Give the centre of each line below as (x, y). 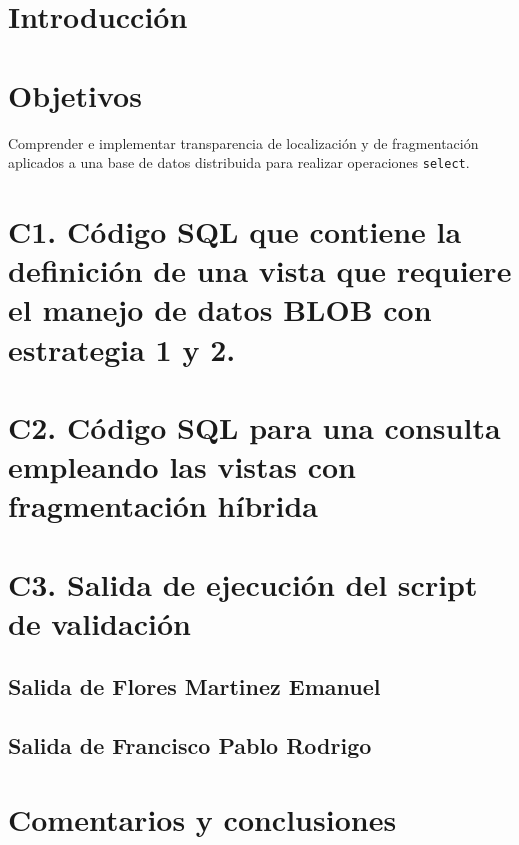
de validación (99, 622)
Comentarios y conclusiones (202, 818)
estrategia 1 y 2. (122, 348)
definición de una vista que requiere (260, 270)
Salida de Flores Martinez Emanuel (194, 686)
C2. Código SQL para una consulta (254, 426)
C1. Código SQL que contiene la (235, 230)
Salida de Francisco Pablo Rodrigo (190, 745)
